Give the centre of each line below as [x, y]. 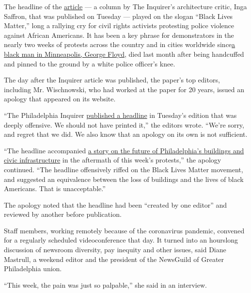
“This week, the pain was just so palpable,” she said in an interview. [105, 285]
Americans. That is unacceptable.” [55, 188]
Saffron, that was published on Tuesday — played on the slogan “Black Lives [118, 16]
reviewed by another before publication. [63, 214]
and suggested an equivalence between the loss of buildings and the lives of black [124, 179]
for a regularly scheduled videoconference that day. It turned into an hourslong [121, 240]
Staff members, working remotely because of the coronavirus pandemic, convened [124, 230]
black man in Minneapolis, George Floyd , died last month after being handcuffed [124, 54]
